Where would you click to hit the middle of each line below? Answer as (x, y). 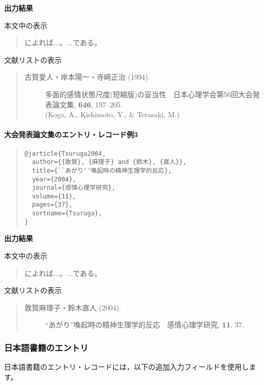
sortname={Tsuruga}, (67, 214)
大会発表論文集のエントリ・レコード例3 (71, 134)
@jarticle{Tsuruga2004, (65, 153)
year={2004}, (54, 179)
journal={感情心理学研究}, (74, 188)
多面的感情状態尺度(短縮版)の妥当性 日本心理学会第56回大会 (149, 94)
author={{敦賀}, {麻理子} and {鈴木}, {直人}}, (109, 162)
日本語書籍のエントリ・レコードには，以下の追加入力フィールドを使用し (127, 367)
